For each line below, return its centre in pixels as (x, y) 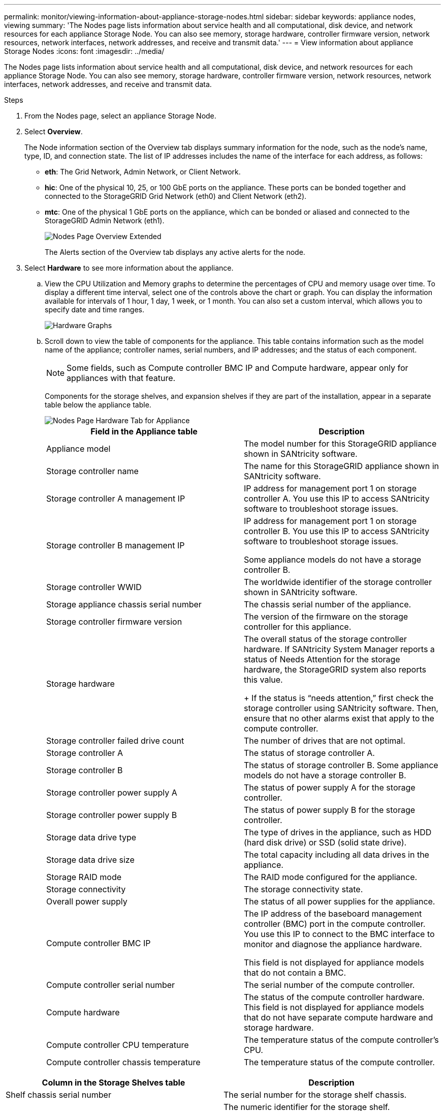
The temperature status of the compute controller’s (341, 1040)
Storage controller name (92, 471)
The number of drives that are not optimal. (325, 741)
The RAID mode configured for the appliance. (331, 877)
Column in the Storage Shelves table (114, 1083)
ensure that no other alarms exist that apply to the (339, 718)
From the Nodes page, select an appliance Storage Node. (120, 116)
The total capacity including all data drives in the (337, 855)
